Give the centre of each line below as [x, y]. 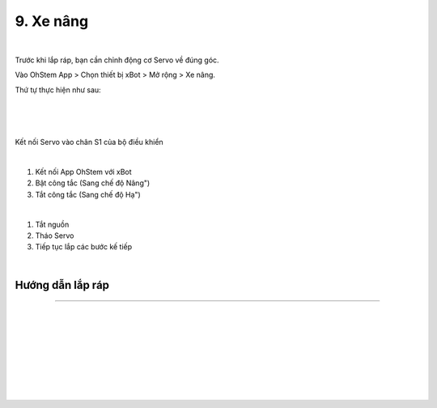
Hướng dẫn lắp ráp [62, 285]
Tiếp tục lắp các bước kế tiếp [84, 247]
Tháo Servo [55, 236]
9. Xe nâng [52, 21]
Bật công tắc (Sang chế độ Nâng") [93, 183]
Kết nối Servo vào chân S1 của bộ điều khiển [89, 142]
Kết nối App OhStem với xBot [84, 172]
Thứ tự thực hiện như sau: [58, 90]
